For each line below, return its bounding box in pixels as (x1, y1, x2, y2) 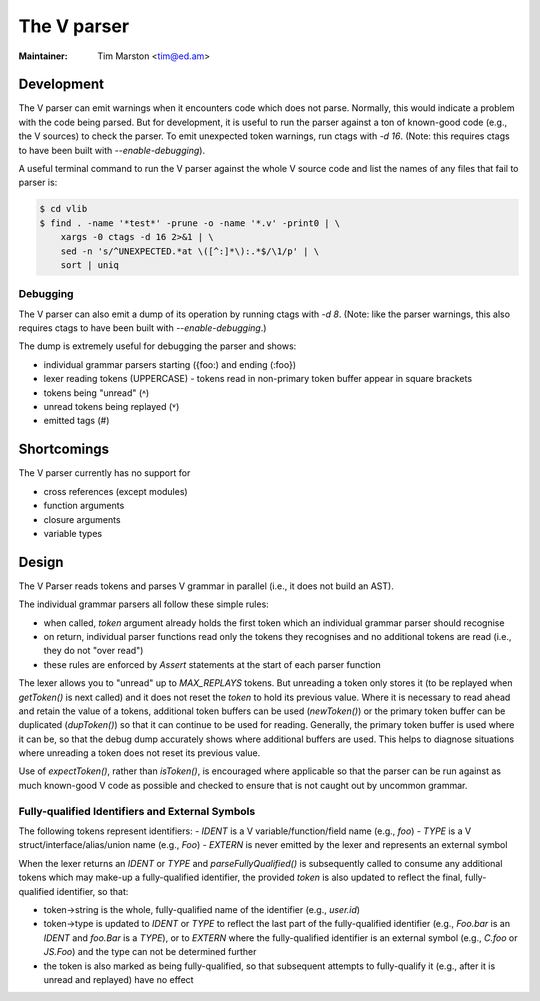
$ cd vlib (39, 203, 88, 215)
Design (18, 553, 64, 570)
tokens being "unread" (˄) (43, 386, 150, 399)
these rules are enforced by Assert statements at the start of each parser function (43, 658, 381, 670)
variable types (43, 527, 103, 539)
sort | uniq (60, 259, 120, 270)
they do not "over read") (43, 645, 144, 657)
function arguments (43, 500, 125, 512)
